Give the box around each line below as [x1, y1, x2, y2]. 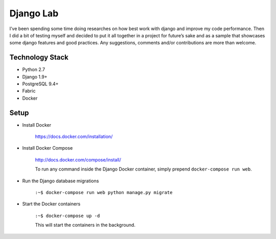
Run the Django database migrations [22, 178, 99, 184]
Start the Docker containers [22, 201, 81, 207]
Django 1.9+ [22, 74, 48, 80]
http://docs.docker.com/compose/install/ [35, 156, 121, 163]
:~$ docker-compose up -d [35, 212, 100, 219]
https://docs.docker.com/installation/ [35, 133, 113, 140]
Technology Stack [9, 53, 68, 62]
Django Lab [9, 8, 59, 19]
